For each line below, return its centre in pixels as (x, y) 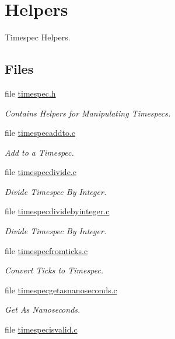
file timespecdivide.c (41, 172)
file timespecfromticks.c (46, 250)
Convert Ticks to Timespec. (54, 270)
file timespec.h (30, 93)
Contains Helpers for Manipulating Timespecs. (88, 113)
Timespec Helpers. (38, 37)
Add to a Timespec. (39, 152)
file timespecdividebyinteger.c (57, 211)
